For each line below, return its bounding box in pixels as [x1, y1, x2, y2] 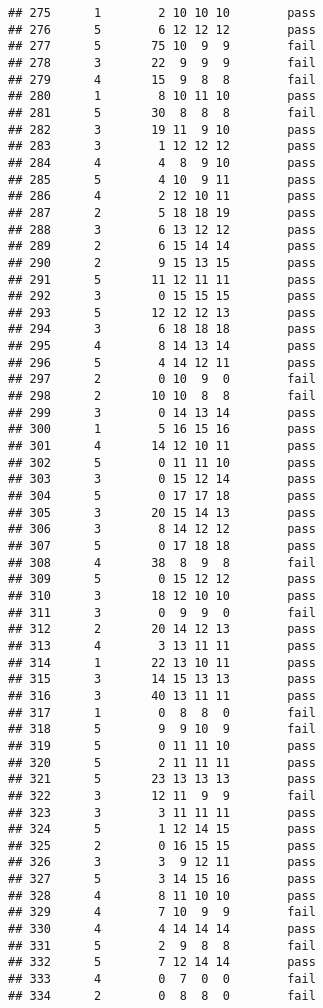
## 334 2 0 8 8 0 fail [8, 988, 316, 1003]
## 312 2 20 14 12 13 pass [8, 622, 316, 637]
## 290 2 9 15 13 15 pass [8, 255, 316, 270]
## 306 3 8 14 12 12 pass [8, 522, 316, 537]
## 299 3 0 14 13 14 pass [8, 405, 316, 420]
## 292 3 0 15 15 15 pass [8, 289, 316, 304]
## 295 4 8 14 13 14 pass [8, 339, 316, 354]
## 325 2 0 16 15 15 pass [8, 838, 316, 853]
